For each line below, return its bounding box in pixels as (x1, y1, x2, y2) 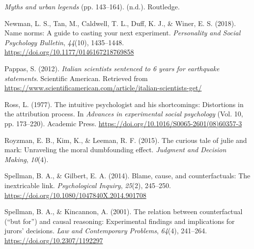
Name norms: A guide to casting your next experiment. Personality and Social (4, 28, 241, 38)
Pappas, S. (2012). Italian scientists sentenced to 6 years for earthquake (4, 63, 220, 73)
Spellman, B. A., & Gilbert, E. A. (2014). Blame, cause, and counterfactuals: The (4, 170, 251, 181)
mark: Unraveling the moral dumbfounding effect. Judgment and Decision (4, 144, 226, 155)
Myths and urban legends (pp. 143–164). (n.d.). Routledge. (4, 1, 180, 11)
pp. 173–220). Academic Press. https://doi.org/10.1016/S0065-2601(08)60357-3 (4, 118, 242, 128)
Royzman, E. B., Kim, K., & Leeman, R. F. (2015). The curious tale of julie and (4, 135, 247, 145)
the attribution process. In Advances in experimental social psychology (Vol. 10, (4, 109, 243, 119)
